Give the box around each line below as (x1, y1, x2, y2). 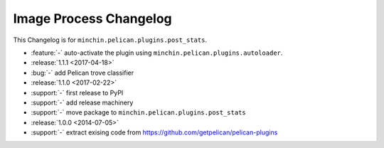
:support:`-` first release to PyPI (31, 88, 124, 97)
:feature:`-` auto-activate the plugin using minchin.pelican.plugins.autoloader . (31, 48, 283, 57)
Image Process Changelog (13, 11, 172, 26)
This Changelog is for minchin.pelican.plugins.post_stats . (13, 36, 208, 44)
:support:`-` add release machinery (31, 98, 134, 107)
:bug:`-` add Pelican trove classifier (31, 68, 134, 77)
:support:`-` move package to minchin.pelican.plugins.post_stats (31, 108, 246, 117)
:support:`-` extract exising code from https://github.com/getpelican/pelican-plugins (31, 128, 278, 137)
